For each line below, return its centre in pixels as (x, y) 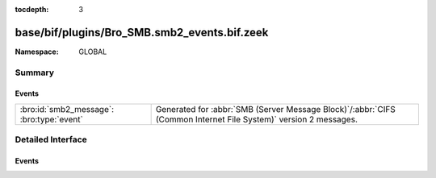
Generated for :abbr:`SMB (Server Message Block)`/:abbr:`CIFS (275, 109)
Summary (35, 72)
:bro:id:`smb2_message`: (67, 109)
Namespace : (37, 52)
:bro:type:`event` (52, 119)
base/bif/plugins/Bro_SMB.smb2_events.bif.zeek (142, 32)
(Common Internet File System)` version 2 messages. (257, 119)
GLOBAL (93, 52)
